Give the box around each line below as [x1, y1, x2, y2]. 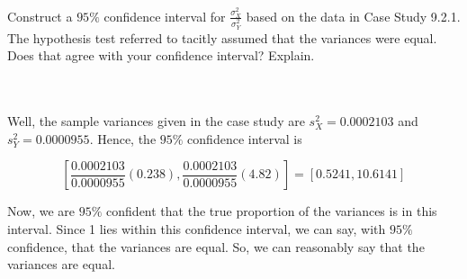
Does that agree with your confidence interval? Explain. [7, 46, 315, 65]
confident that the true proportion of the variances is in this [106, 202, 437, 220]
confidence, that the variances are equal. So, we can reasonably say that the [7, 237, 425, 256]
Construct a [7, 6, 73, 25]
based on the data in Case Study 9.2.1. [246, 6, 461, 25]
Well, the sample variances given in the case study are [7, 112, 305, 130]
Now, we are [7, 202, 76, 220]
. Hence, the [89, 129, 157, 148]
